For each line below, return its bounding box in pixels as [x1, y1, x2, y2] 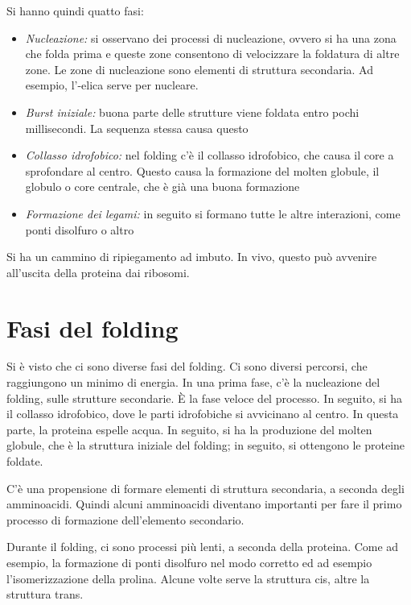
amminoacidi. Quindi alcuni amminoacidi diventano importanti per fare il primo [6, 495, 402, 512]
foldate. [6, 453, 43, 469]
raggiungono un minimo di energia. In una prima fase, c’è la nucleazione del [6, 374, 380, 391]
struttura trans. [6, 586, 84, 603]
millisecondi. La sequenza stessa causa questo [25, 119, 249, 136]
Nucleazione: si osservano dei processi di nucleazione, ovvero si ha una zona [25, 29, 397, 46]
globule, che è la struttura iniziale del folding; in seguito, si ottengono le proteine [6, 437, 405, 454]
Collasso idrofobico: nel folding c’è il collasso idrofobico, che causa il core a [25, 147, 394, 164]
